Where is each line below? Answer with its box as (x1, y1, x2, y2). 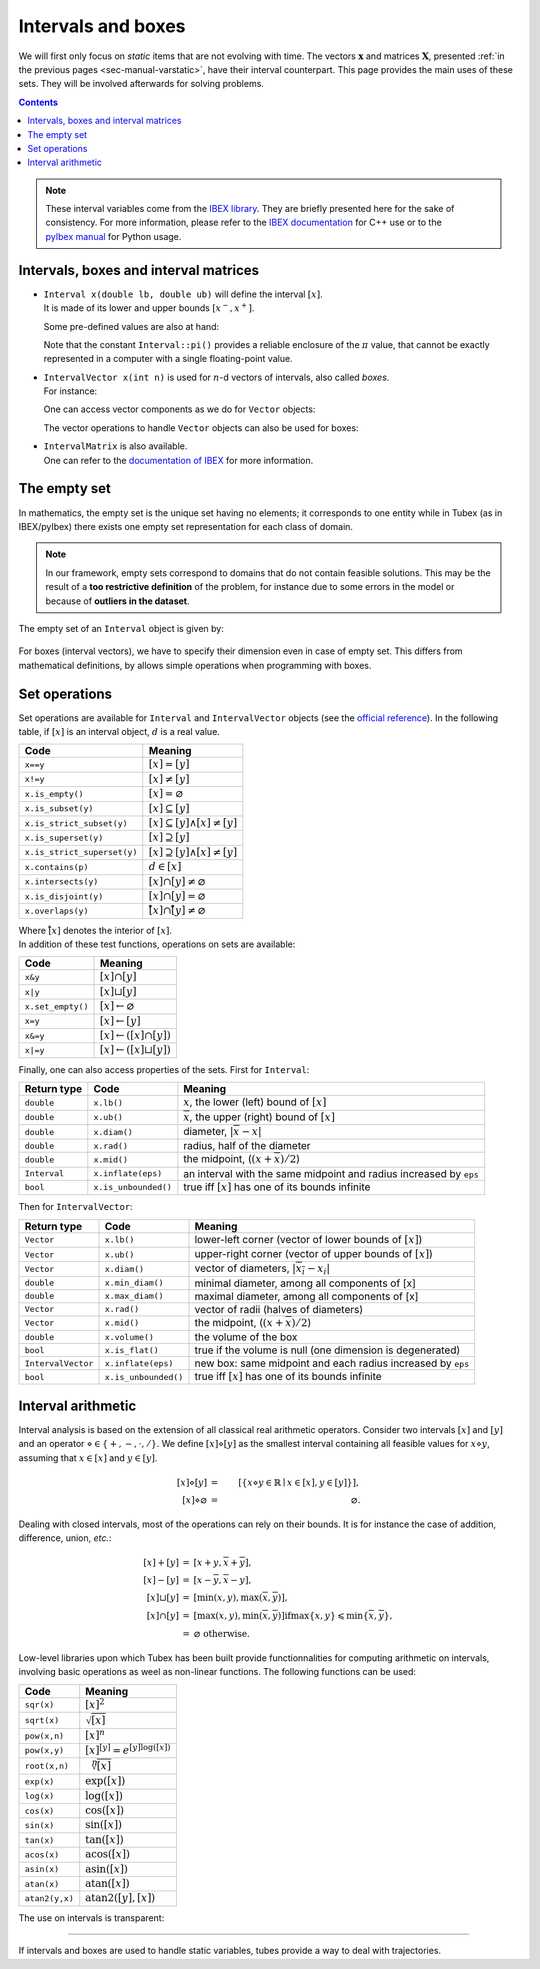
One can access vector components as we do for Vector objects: (43, 403, 316, 415)
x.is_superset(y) (24, 833, 104, 844)
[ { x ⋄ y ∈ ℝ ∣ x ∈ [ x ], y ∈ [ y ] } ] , (238, 1476, 359, 1488)
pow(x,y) (24, 1745, 65, 1756)
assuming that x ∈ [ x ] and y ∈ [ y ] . (18, 1451, 158, 1464)
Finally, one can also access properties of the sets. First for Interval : (18, 1063, 310, 1075)
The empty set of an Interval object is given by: (18, 622, 225, 634)
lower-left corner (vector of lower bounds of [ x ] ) (194, 1232, 423, 1246)
